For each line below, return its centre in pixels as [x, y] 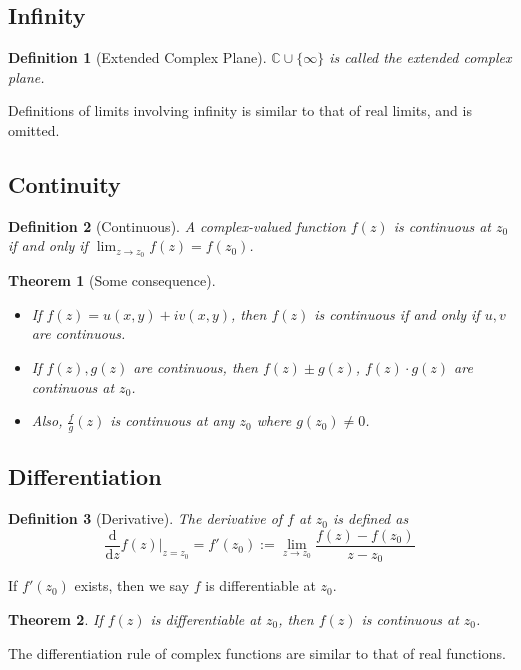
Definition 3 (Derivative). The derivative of [145, 518]
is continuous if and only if [397, 313]
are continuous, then [195, 367]
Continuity [64, 183]
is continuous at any [172, 420]
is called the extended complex [420, 57]
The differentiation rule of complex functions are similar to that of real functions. [257, 652]
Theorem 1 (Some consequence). [112, 280]
